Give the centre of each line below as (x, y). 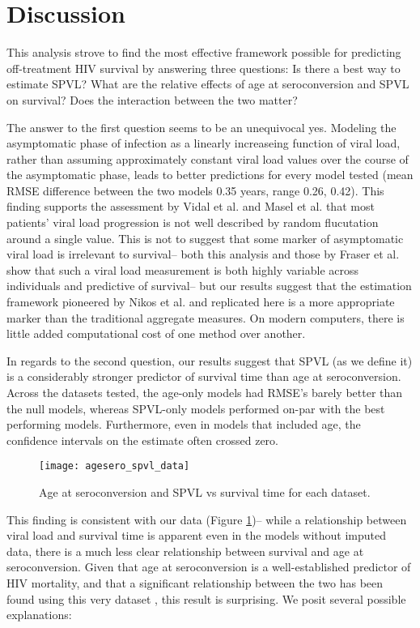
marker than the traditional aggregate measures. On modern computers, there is (206, 317)
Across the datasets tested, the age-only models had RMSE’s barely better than (205, 392)
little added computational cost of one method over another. (156, 333)
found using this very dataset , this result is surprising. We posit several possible (206, 598)
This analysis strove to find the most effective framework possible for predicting (204, 52)
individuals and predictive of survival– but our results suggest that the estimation (209, 286)
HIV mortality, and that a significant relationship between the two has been (195, 583)
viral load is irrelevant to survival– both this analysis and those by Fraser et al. (203, 254)
